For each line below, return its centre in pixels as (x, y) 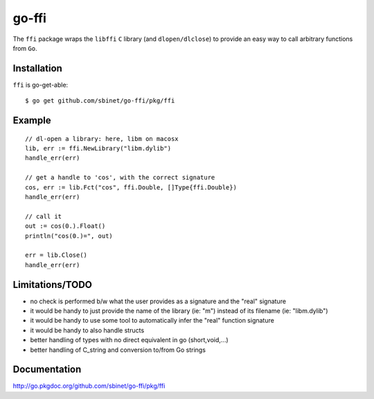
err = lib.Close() (56, 255)
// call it (44, 216)
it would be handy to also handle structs (87, 330)
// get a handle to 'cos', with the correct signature (120, 178)
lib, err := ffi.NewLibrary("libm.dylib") (98, 148)
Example (32, 120)
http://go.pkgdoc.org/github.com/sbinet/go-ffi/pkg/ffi (89, 386)
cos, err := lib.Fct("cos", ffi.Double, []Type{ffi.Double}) (131, 187)
